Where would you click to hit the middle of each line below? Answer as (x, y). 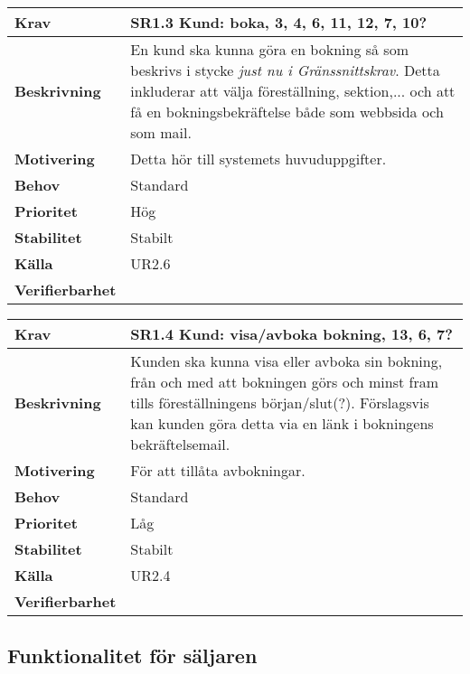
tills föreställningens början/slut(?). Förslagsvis (280, 403)
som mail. (161, 132)
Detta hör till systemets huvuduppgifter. (258, 159)
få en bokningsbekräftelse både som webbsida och (287, 112)
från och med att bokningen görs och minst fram (285, 382)
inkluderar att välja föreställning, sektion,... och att (293, 91)
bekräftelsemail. (180, 444)
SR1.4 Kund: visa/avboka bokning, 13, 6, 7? (291, 334)
